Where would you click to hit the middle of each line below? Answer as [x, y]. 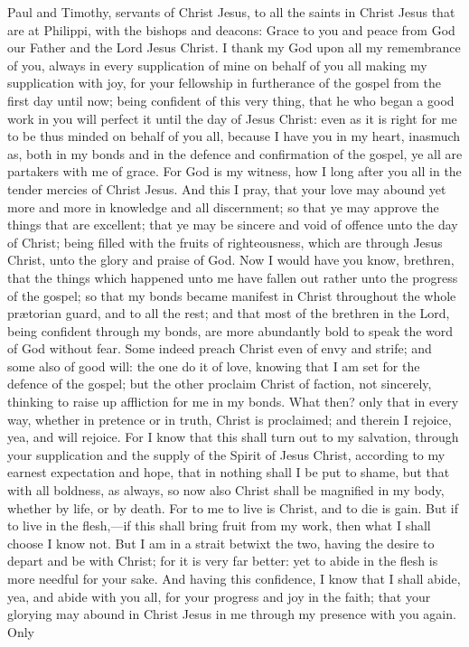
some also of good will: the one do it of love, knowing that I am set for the [214, 366]
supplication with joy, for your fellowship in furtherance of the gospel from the [224, 83]
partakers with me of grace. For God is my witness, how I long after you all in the [234, 171]
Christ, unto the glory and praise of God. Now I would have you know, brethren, [231, 260]
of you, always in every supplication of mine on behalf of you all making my [217, 65]
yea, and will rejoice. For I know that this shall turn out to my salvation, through [233, 437]
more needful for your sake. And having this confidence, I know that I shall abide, [234, 578]
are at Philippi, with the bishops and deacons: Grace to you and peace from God [231, 29]
